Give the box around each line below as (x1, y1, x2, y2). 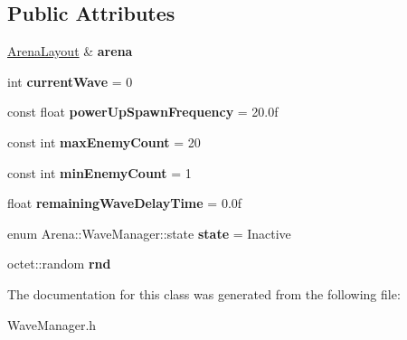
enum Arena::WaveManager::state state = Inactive (7, 223, 291, 242)
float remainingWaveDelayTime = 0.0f (7, 194, 242, 212)
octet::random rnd (7, 254, 111, 273)
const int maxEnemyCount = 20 (7, 132, 201, 151)
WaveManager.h (7, 315, 97, 334)
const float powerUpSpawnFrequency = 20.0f (7, 102, 279, 121)
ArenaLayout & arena (7, 42, 133, 61)
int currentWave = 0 (7, 71, 133, 90)
